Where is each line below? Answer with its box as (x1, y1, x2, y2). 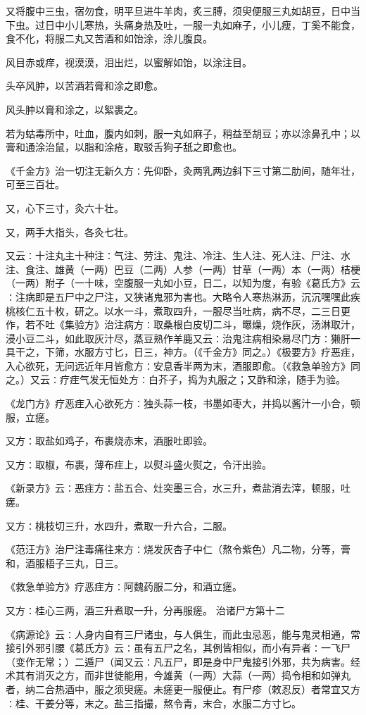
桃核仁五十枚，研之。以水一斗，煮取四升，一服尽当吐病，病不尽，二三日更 (6, 303, 351, 318)
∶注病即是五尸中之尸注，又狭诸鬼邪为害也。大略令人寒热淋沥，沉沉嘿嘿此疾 (6, 289, 360, 304)
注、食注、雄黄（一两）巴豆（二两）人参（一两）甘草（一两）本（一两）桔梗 (6, 261, 360, 276)
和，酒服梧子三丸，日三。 (6, 555, 124, 570)
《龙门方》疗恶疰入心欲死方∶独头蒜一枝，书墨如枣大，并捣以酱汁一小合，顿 (6, 396, 360, 411)
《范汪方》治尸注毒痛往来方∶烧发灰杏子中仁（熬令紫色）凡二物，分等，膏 (6, 542, 351, 557)
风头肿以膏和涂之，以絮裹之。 (6, 101, 144, 116)
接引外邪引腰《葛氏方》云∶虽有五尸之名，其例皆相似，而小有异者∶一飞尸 (6, 640, 351, 655)
